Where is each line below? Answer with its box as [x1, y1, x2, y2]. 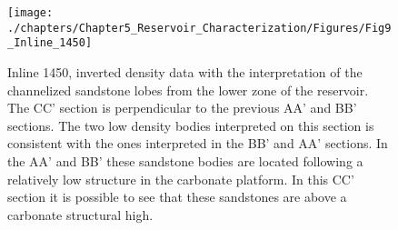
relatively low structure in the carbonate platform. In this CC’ [7, 169, 354, 188]
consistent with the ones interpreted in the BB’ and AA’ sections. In [7, 134, 388, 153]
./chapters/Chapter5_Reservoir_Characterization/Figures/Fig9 [7, 21, 392, 35]
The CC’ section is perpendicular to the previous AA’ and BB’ [7, 98, 357, 117]
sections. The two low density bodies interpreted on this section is [7, 115, 374, 135]
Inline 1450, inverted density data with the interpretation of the [7, 62, 363, 81]
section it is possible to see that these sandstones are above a [7, 187, 347, 206]
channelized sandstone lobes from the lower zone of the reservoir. [7, 80, 369, 99]
